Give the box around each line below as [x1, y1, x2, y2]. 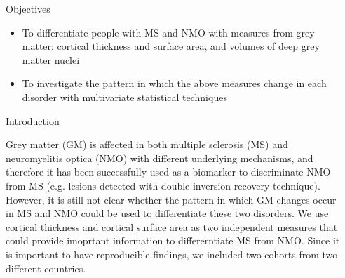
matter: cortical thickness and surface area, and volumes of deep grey [22, 39, 320, 53]
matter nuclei [22, 52, 80, 67]
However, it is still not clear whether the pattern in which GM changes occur [6, 192, 337, 206]
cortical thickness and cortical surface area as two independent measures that [6, 219, 338, 234]
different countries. [6, 260, 86, 275]
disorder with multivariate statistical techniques [22, 89, 227, 104]
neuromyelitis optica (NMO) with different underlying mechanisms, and [6, 150, 313, 165]
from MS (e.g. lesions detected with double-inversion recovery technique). [6, 178, 320, 192]
